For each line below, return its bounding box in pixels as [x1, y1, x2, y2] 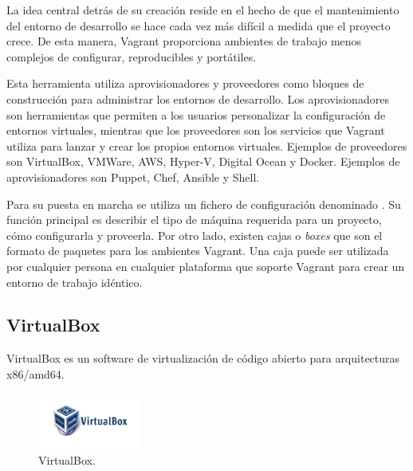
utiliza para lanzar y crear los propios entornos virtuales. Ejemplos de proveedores [6, 137, 407, 154]
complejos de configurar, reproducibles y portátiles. [6, 48, 257, 65]
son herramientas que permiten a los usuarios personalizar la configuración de [6, 106, 386, 123]
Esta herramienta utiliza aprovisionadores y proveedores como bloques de [6, 75, 364, 92]
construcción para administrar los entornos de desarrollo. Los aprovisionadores [6, 90, 389, 107]
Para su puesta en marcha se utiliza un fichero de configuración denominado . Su [6, 195, 401, 212]
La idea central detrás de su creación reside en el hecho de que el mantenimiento [6, 2, 399, 18]
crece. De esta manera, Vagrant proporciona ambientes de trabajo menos [6, 33, 362, 49]
